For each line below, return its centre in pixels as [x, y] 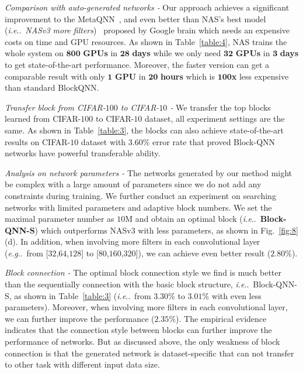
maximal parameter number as [60, 219]
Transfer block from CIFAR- [55, 107]
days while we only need [177, 53]
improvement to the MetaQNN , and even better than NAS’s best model [135, 18]
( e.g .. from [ [27, 253]
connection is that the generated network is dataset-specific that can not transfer [149, 353]
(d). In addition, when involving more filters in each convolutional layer [133, 241]
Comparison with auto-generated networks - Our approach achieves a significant [147, 7]
